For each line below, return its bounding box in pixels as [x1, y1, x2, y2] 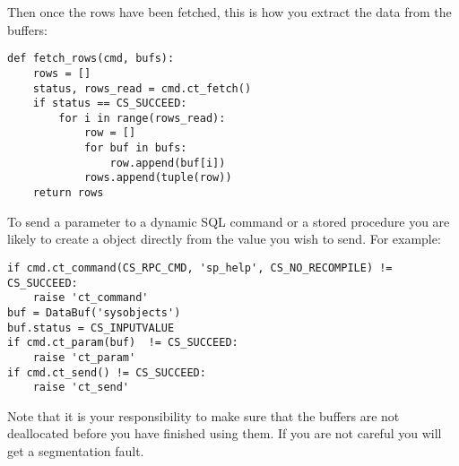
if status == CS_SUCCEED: [32, 97, 187, 110]
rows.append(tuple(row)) [83, 171, 232, 185]
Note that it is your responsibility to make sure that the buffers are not [7, 406, 400, 425]
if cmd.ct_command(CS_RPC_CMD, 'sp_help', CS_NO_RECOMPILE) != [7, 261, 393, 274]
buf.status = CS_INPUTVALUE [7, 321, 175, 334]
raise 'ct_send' [32, 381, 130, 394]
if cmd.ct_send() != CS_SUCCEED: [7, 366, 206, 379]
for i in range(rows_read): [58, 111, 226, 125]
